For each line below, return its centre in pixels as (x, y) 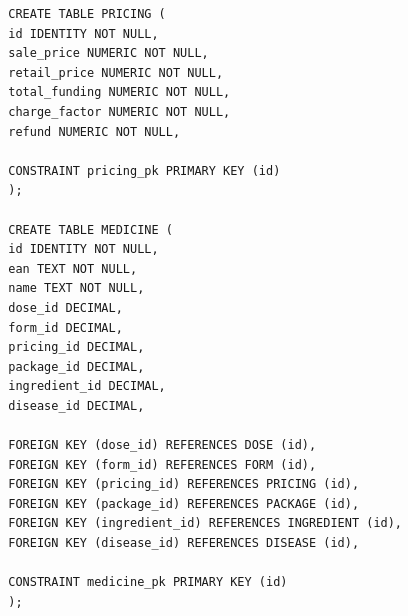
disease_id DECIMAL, (76, 405)
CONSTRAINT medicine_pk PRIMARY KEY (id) (148, 582)
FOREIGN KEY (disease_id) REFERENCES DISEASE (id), (184, 543)
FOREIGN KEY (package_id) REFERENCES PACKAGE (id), (184, 503)
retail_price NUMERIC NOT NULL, (116, 72)
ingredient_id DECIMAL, (87, 386)
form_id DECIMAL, (65, 327)
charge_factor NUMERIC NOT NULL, (119, 111)
